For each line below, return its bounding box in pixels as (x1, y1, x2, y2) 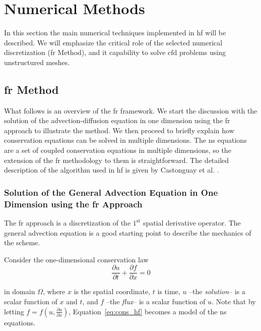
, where (42, 286, 66, 297)
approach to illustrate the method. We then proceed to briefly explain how (4, 125, 234, 135)
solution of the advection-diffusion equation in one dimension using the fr (4, 115, 230, 126)
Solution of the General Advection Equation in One (4, 186, 218, 198)
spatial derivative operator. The (143, 217, 241, 228)
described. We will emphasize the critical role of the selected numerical (4, 37, 223, 47)
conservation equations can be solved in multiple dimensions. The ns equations (4, 135, 247, 145)
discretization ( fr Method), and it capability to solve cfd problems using (4, 47, 226, 58)
